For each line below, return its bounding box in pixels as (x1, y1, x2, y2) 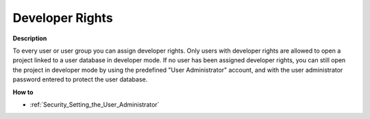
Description (12, 34, 47, 42)
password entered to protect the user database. (12, 75, 148, 83)
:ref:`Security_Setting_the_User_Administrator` (29, 100, 160, 109)
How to (12, 88, 34, 96)
